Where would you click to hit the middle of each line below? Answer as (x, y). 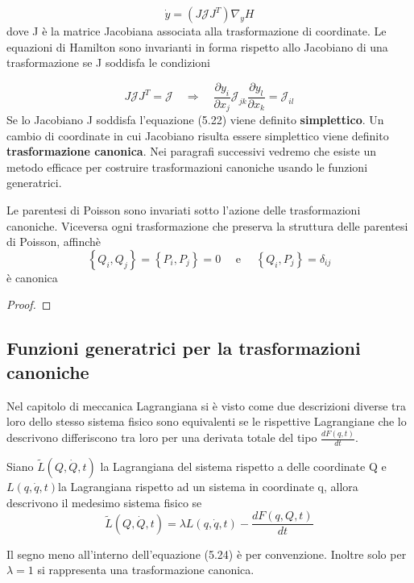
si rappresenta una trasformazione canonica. (146, 570)
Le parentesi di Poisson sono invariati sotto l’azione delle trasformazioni (184, 210)
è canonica (32, 277)
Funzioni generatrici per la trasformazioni (184, 348)
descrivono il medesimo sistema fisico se (104, 502)
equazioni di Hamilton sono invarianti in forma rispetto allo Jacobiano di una (197, 46)
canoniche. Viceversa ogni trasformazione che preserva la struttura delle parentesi (207, 225)
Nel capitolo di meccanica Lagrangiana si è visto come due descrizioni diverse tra (207, 405)
